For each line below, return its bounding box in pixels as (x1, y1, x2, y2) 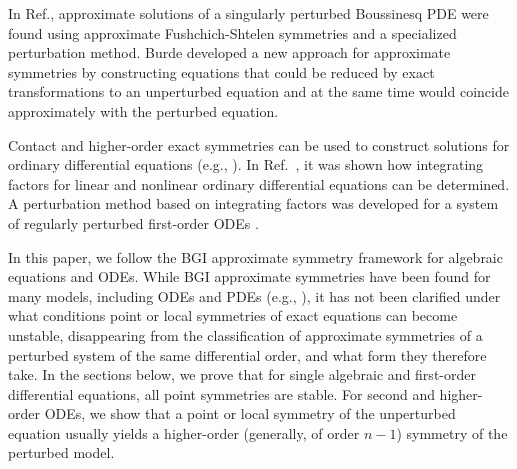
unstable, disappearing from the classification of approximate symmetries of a (8, 324, 483, 345)
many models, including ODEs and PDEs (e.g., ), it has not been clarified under (8, 285, 501, 306)
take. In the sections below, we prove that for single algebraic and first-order (8, 364, 476, 385)
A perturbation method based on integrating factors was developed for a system (8, 193, 499, 214)
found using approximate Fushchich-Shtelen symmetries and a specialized (8, 22, 457, 43)
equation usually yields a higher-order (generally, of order (8, 422, 360, 443)
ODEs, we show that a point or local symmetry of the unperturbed (44, 403, 456, 424)
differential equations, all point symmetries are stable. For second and (8, 383, 435, 404)
